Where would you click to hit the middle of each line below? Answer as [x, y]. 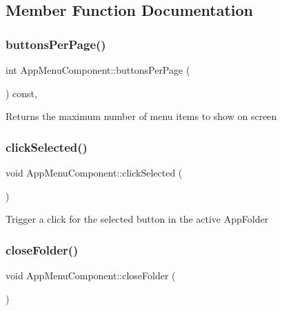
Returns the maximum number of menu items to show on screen [141, 116]
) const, [21, 93]
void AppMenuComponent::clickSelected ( [94, 172]
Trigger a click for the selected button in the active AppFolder [137, 219]
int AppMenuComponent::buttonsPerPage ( [98, 70]
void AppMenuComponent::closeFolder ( [91, 275]
